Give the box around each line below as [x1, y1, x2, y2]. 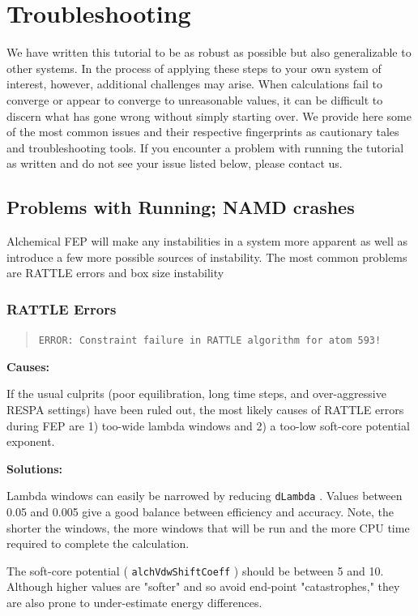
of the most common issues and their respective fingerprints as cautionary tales [6, 123, 399, 140]
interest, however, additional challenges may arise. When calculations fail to [6, 75, 382, 92]
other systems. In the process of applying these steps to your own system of [6, 59, 382, 76]
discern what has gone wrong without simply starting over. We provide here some [6, 107, 412, 124]
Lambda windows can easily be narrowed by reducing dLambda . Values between [6, 487, 403, 504]
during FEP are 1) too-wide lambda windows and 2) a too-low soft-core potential [6, 417, 410, 434]
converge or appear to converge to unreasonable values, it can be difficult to [6, 91, 383, 108]
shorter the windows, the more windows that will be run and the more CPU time [6, 519, 410, 536]
